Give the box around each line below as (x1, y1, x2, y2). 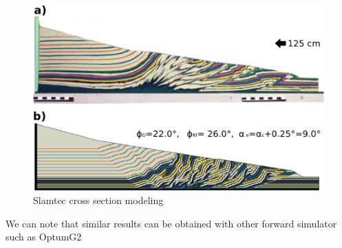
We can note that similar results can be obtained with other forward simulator (6, 216, 337, 230)
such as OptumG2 (6, 229, 82, 244)
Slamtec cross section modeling (33, 193, 164, 207)
